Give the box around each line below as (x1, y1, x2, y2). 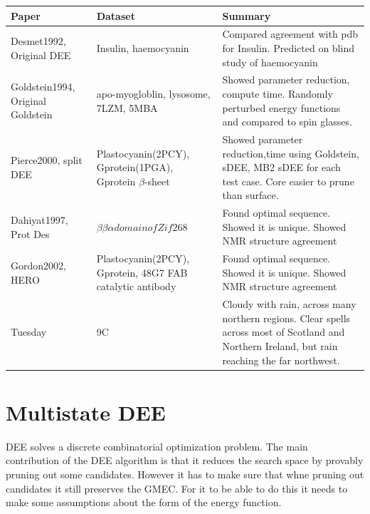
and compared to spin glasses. (222, 114, 352, 129)
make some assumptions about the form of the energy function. (6, 495, 282, 510)
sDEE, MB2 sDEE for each (222, 160, 341, 175)
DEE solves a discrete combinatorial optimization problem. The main (6, 438, 308, 453)
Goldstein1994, (11, 79, 75, 94)
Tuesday (11, 324, 47, 339)
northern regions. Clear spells (222, 310, 351, 325)
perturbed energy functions (222, 100, 341, 115)
